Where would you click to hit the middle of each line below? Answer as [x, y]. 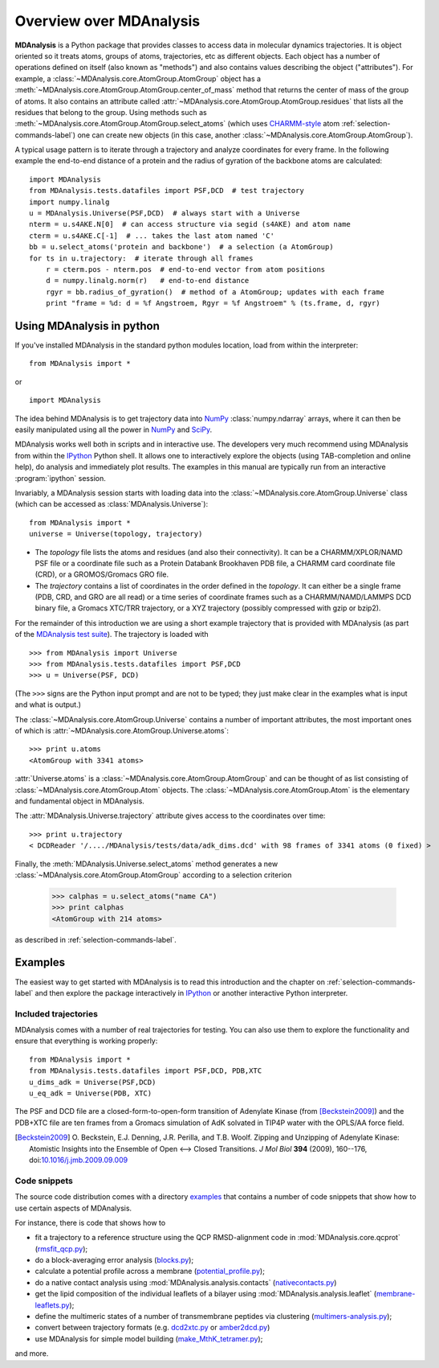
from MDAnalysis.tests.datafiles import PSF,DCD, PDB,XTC [146, 1071]
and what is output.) [48, 705]
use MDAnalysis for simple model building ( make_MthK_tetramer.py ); [149, 1338]
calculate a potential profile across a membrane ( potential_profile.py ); [150, 1271]
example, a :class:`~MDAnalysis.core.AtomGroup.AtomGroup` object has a [138, 78]
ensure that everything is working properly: [86, 1041]
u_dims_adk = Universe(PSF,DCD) [93, 1082]
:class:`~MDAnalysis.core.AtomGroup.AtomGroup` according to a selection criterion [153, 875]
